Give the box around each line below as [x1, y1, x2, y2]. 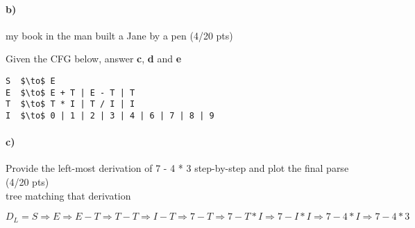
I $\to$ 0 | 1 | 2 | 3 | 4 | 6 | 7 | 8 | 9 [6, 110, 214, 121]
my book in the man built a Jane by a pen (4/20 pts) [6, 28, 233, 42]
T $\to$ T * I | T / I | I [6, 99, 135, 109]
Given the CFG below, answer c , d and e [6, 51, 182, 66]
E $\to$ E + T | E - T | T [6, 87, 135, 98]
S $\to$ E [6, 76, 56, 86]
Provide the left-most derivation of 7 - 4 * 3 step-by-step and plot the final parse [6, 161, 349, 175]
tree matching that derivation [6, 188, 131, 202]
